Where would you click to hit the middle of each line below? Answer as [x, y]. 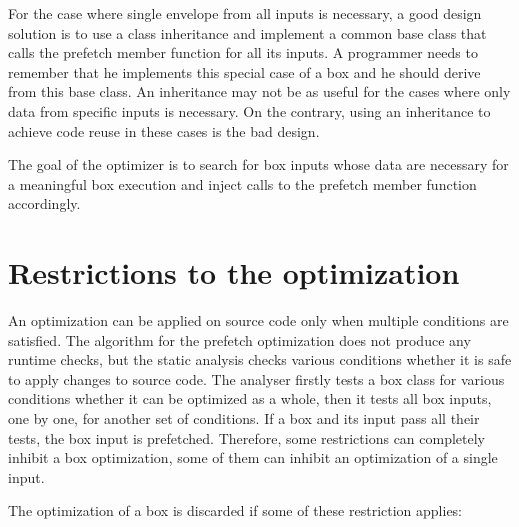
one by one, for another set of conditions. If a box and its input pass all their [244, 418]
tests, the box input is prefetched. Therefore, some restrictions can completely [247, 437]
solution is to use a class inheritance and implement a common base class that [247, 32]
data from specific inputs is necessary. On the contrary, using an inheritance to [249, 110]
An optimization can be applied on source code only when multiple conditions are [258, 320]
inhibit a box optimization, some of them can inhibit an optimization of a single [253, 457]
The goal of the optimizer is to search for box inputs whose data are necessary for [258, 164]
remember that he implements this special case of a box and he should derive [244, 71]
